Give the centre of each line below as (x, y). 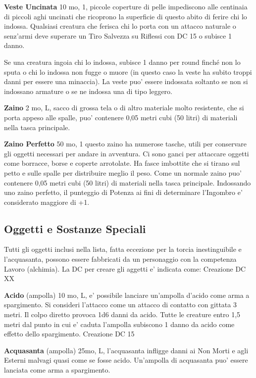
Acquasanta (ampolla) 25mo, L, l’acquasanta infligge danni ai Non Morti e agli (126, 350)
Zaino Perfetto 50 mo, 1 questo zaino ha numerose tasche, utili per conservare (126, 144)
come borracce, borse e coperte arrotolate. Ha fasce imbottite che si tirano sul (122, 163)
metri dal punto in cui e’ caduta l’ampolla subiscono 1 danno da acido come (119, 324)
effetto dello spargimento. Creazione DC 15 (69, 334)
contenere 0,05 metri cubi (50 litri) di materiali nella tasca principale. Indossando (128, 182)
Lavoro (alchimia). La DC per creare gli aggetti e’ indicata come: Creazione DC (125, 268)
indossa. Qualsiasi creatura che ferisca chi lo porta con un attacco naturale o (120, 26)
